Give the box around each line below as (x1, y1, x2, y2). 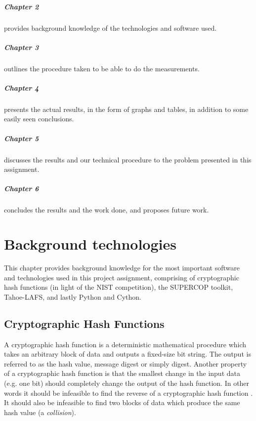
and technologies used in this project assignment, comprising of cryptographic (4, 272, 239, 282)
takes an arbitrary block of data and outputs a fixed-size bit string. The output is (4, 349, 251, 359)
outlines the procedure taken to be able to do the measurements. (4, 63, 200, 73)
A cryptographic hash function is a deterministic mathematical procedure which (4, 339, 247, 349)
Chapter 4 (4, 82, 39, 93)
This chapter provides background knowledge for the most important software (4, 263, 240, 273)
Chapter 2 (4, 1, 39, 11)
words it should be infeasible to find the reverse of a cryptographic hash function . (4, 387, 253, 398)
